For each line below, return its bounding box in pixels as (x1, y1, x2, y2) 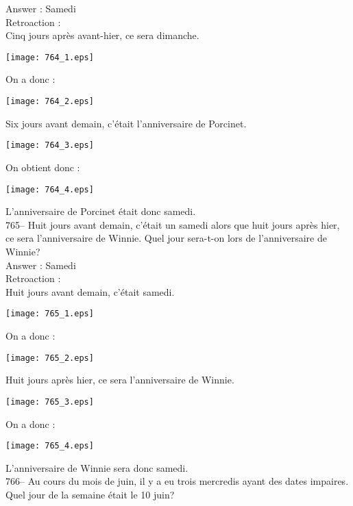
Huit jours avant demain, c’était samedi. (5, 284, 175, 299)
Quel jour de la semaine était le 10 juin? (5, 487, 175, 501)
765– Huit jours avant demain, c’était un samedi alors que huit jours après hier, (5, 217, 340, 231)
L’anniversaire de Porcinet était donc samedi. (5, 204, 196, 218)
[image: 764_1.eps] (5, 52, 94, 62)
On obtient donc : (5, 160, 80, 174)
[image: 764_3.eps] (5, 140, 94, 151)
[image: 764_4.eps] (5, 184, 94, 194)
